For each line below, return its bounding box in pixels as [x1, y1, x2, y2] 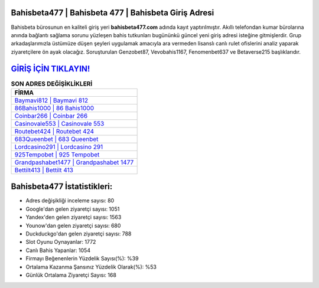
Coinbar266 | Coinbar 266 [14, 112, 88, 120]
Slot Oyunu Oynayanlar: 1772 [25, 238, 96, 246]
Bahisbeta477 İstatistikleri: [11, 182, 113, 192]
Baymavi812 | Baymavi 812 [14, 96, 89, 104]
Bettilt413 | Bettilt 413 [14, 166, 74, 174]
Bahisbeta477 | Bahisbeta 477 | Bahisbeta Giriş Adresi [11, 8, 214, 18]
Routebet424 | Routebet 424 [14, 127, 95, 135]
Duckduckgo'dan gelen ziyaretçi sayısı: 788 [25, 230, 132, 237]
